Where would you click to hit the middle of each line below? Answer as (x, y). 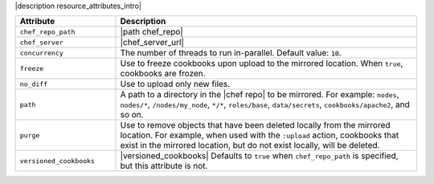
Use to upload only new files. (175, 84)
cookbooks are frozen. (163, 74)
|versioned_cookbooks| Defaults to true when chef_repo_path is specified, (259, 156)
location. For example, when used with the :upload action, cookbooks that (260, 135)
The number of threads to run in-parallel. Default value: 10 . (231, 53)
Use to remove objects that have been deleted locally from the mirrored (255, 125)
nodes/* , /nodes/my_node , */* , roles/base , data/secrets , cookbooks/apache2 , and (265, 104)
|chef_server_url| (152, 43)
